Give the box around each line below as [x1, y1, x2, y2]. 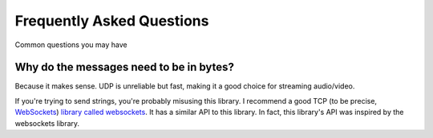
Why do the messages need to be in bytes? [14, 61, 234, 74]
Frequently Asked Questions [14, 12, 209, 30]
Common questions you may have [14, 40, 127, 49]
